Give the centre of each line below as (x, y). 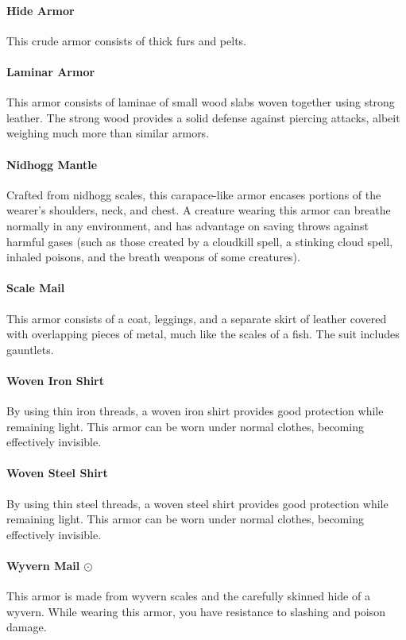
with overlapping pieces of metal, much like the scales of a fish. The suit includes (203, 334)
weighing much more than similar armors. (108, 133)
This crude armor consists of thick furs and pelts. (127, 40)
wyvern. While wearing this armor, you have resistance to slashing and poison (196, 611)
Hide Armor (41, 10)
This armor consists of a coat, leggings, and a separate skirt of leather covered (197, 318)
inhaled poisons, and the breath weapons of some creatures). (153, 257)
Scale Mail (36, 288)
